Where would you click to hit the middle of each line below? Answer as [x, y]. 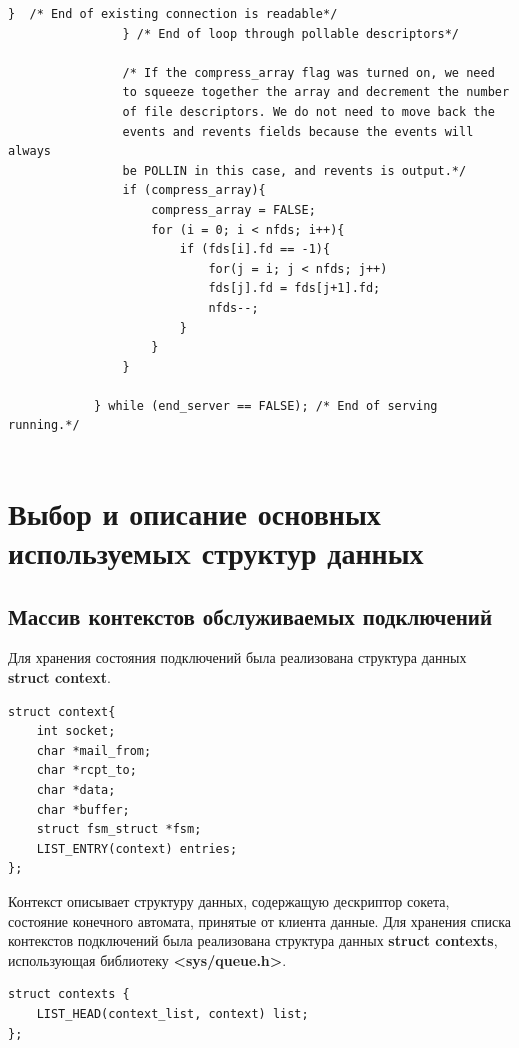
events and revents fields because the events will [298, 131]
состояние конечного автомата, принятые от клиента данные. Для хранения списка [260, 920]
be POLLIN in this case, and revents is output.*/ [294, 170]
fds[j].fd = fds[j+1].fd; [294, 288]
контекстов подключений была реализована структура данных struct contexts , [253, 940]
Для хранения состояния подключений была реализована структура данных [237, 657]
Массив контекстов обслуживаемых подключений [250, 615]
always [29, 151]
